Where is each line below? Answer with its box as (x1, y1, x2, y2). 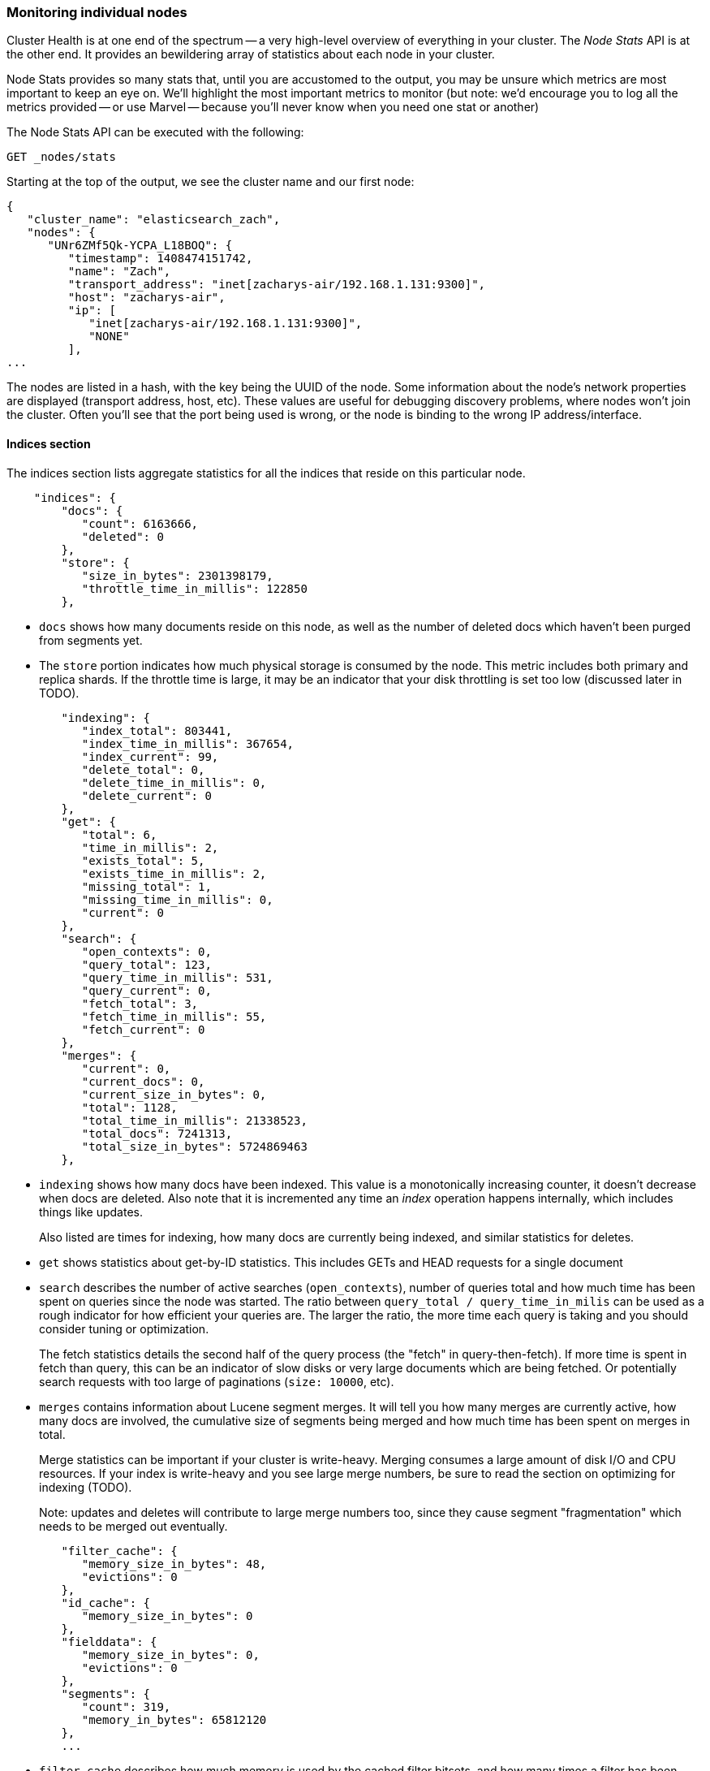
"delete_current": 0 (81, 788, 212, 802)
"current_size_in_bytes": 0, (81, 1087, 267, 1101)
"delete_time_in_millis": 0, (81, 775, 267, 789)
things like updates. (39, 1204, 143, 1219)
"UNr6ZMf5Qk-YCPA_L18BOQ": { (47, 239, 233, 253)
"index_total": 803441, (81, 724, 233, 737)
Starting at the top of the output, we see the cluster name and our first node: (6, 175, 415, 189)
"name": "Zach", (67, 265, 171, 279)
